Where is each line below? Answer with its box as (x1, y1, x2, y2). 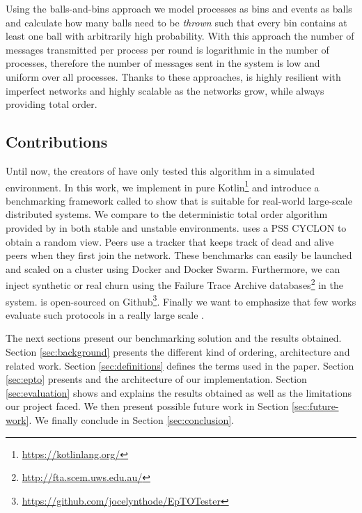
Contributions (6, 131, 108, 152)
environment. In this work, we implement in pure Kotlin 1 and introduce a (6, 177, 320, 194)
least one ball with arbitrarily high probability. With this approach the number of (6, 29, 354, 43)
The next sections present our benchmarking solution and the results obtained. (6, 331, 342, 345)
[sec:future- (292, 399, 339, 413)
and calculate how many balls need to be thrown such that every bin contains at (6, 15, 347, 29)
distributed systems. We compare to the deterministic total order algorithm (6, 207, 328, 221)
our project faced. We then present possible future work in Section (6, 399, 289, 413)
